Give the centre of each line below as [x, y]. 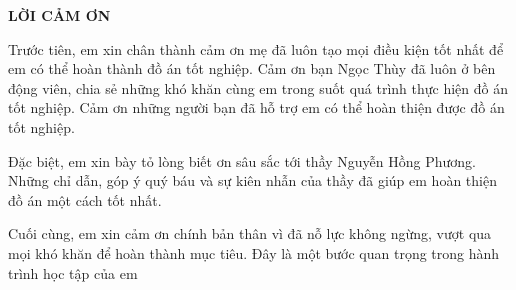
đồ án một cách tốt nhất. [85, 199]
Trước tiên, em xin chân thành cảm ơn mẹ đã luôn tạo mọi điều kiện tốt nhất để [256, 48]
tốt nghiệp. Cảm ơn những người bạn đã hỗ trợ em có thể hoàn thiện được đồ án [256, 107]
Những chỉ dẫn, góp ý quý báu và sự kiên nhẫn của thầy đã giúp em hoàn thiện [252, 180]
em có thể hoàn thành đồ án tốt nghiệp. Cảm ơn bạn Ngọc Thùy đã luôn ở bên [252, 68]
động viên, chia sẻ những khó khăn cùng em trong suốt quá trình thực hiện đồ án [258, 87]
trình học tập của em [73, 272]
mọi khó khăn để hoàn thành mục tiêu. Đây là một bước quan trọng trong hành [254, 252]
